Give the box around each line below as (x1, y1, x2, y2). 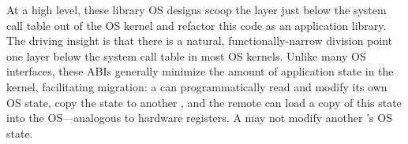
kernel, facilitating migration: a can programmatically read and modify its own (6, 78, 387, 94)
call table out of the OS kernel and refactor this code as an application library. (6, 17, 387, 33)
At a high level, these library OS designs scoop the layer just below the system (6, 2, 387, 17)
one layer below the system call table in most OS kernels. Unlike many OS (6, 47, 366, 64)
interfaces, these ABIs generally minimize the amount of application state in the (6, 63, 394, 79)
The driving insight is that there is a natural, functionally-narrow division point (6, 32, 393, 49)
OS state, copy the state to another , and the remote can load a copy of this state (6, 94, 402, 110)
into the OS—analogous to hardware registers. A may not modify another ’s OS (6, 109, 392, 126)
